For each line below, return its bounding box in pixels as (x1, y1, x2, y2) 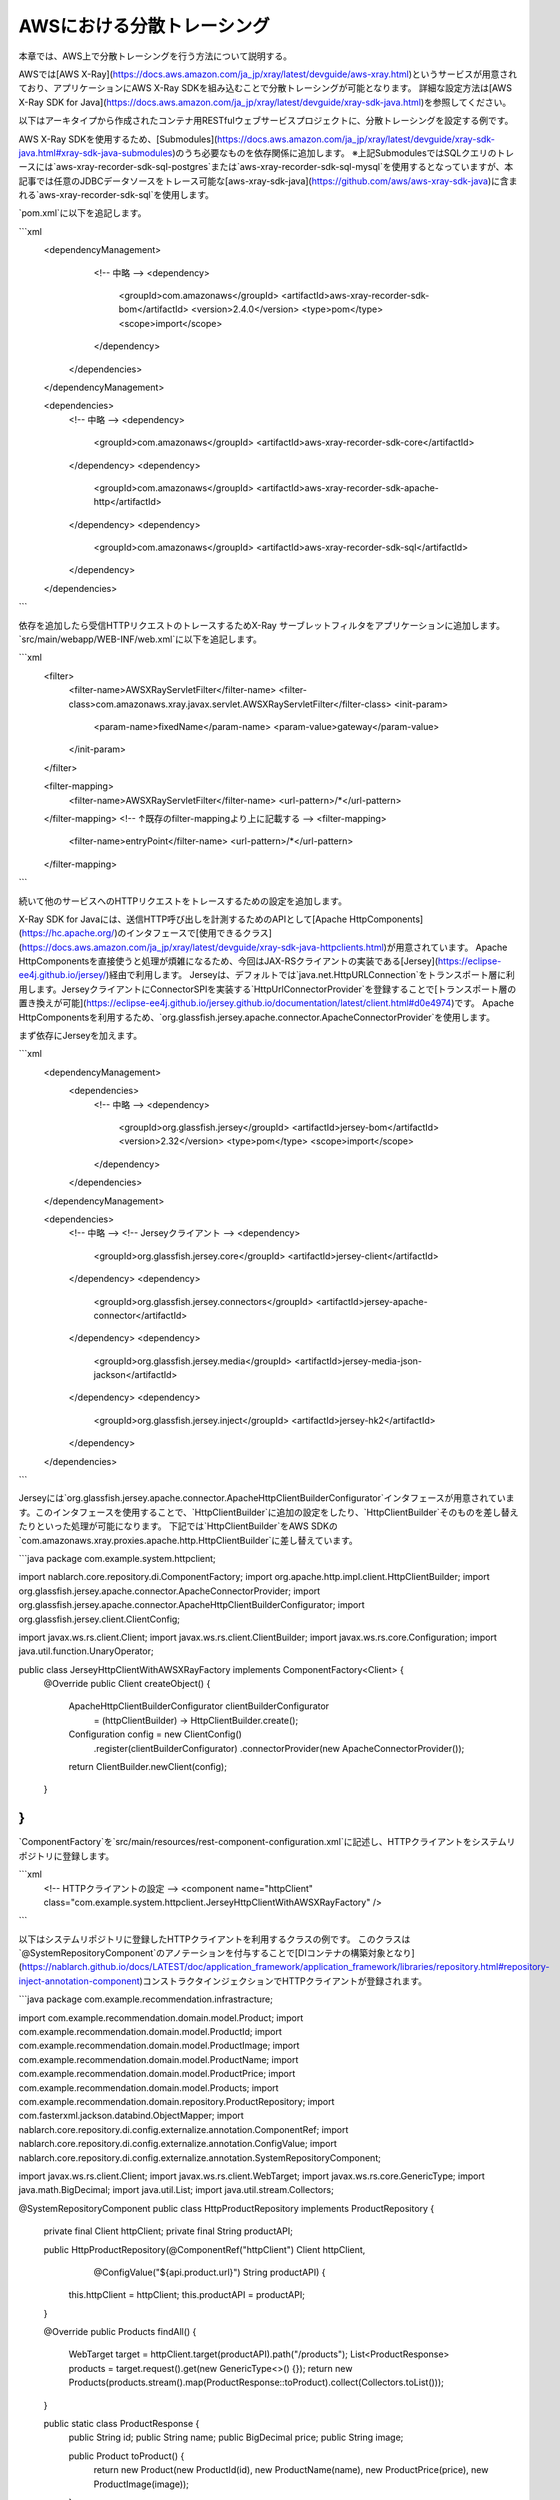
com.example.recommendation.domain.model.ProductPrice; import (18, 2068, 296, 2080)
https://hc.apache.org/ (21, 927, 115, 939)
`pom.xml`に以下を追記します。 (18, 207, 147, 219)
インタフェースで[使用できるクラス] (126, 927, 272, 939)
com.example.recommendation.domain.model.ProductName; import (18, 2053, 299, 2065)
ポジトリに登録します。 (18, 1850, 115, 1862)
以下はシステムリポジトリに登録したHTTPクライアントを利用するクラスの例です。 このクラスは (18, 1933, 411, 1945)
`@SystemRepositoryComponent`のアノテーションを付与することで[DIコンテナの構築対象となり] (18, 1947, 415, 1959)
